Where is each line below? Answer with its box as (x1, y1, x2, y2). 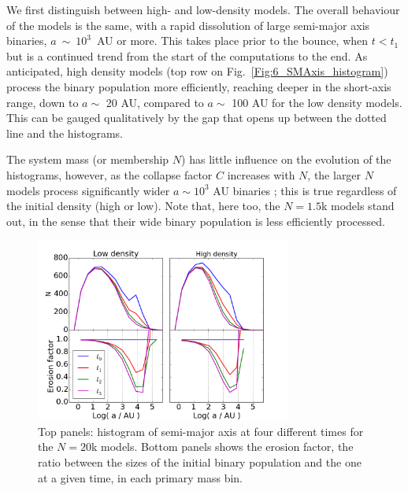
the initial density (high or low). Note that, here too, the (6, 198, 280, 214)
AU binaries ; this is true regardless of (213, 182, 397, 198)
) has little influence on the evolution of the (181, 151, 391, 168)
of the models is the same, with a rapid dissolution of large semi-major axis (6, 17, 370, 33)
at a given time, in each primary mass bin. (38, 469, 243, 485)
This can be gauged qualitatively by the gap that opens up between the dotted (6, 109, 387, 126)
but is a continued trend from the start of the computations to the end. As (6, 47, 368, 64)
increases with (227, 166, 295, 183)
